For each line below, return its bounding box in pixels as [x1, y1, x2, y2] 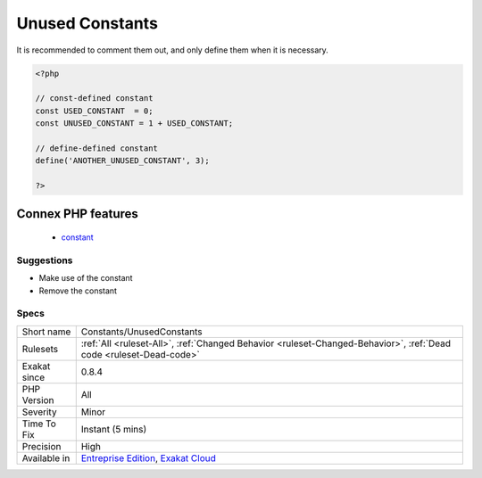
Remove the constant [38, 285, 118, 296]
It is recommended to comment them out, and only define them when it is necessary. [16, 45, 329, 55]
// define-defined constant [35, 143, 158, 153]
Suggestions [16, 254, 73, 267]
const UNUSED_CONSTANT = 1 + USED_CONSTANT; [35, 119, 234, 128]
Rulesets [21, 342, 58, 355]
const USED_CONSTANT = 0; [35, 105, 154, 116]
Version [21, 393, 54, 406]
